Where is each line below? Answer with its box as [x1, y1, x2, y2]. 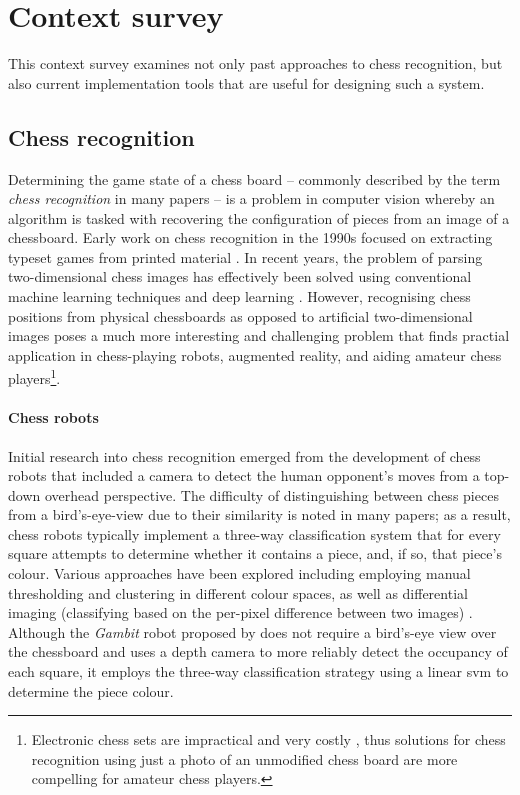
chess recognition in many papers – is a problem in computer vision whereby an [8, 188, 495, 209]
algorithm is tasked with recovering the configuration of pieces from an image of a [8, 207, 510, 228]
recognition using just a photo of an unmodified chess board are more [31, 748, 458, 769]
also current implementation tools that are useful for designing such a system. [8, 72, 485, 93]
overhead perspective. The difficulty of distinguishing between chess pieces [44, 484, 499, 505]
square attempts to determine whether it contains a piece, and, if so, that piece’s [8, 543, 502, 564]
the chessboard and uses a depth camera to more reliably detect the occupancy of [8, 641, 508, 662]
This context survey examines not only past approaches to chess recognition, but [8, 53, 503, 74]
